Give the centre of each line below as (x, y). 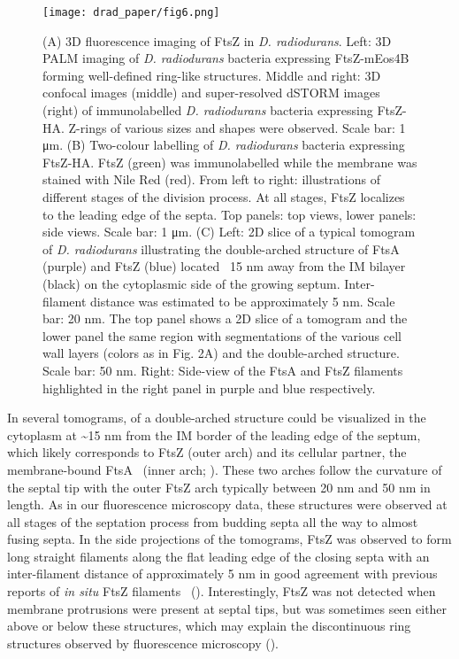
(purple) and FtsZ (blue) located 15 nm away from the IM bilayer (224, 266)
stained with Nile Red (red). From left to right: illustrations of (211, 179)
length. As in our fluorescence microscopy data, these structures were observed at (227, 504)
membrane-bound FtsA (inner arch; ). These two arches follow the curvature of (225, 469)
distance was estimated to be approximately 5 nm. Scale (243, 301)
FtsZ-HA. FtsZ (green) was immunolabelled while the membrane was (230, 162)
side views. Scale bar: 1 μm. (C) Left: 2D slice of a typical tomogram (229, 232)
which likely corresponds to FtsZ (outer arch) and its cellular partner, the (207, 452)
